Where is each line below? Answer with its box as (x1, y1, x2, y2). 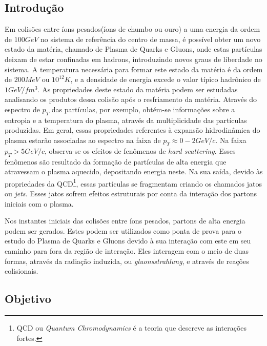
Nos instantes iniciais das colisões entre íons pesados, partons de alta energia (5, 215, 245, 226)
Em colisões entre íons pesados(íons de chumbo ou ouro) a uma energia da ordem (5, 24, 260, 34)
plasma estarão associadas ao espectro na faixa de (5, 134, 161, 145)
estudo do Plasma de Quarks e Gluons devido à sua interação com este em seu (5, 235, 251, 246)
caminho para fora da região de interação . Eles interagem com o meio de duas (5, 245, 249, 256)
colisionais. (5, 266, 38, 276)
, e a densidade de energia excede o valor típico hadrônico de (70, 74, 261, 85)
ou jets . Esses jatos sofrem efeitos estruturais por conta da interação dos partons (5, 188, 257, 198)
